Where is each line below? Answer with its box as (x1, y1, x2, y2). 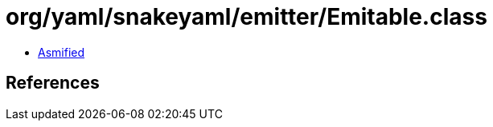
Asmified (38, 45, 85, 59)
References (6, 73, 100, 93)
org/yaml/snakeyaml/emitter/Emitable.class (6, 3, 487, 30)
